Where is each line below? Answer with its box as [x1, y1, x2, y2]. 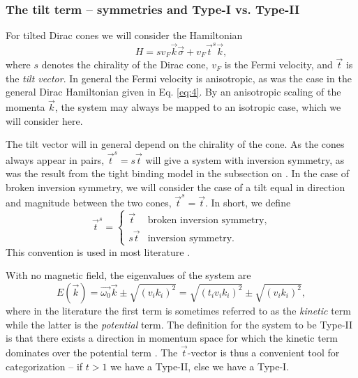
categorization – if [6, 358, 83, 373]
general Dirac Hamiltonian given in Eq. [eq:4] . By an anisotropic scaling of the [6, 84, 341, 99]
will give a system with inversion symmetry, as [145, 152, 345, 167]
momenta [6, 100, 45, 114]
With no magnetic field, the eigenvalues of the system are [6, 268, 251, 282]
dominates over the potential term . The [6, 345, 178, 359]
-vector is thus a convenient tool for [187, 345, 340, 359]
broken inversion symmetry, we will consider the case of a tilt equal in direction [6, 179, 345, 194]
